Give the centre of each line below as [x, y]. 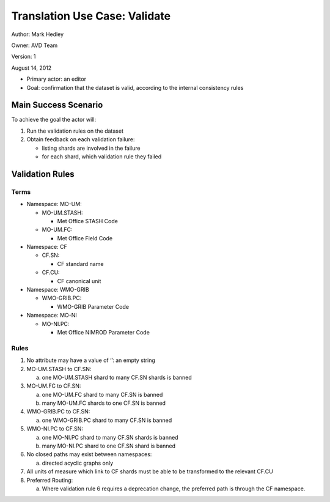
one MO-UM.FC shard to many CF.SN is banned [102, 394]
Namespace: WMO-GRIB [58, 290]
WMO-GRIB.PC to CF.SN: [58, 412]
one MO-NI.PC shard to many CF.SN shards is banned [110, 437]
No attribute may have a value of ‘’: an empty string [91, 360]
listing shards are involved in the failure [91, 148]
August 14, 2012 [31, 68]
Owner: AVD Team [35, 45]
